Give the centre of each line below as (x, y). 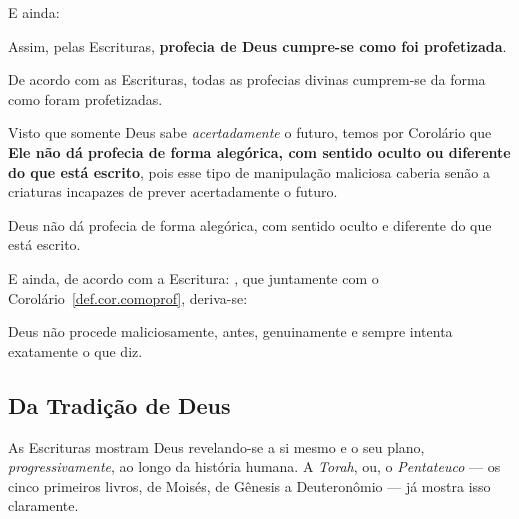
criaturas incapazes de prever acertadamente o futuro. (173, 191)
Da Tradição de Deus (119, 404)
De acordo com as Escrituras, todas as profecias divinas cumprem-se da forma (247, 79)
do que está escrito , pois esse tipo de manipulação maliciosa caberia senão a (249, 171)
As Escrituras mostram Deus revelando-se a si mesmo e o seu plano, (216, 446)
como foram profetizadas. (85, 98)
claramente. (43, 505)
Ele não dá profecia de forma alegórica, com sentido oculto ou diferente (259, 151)
